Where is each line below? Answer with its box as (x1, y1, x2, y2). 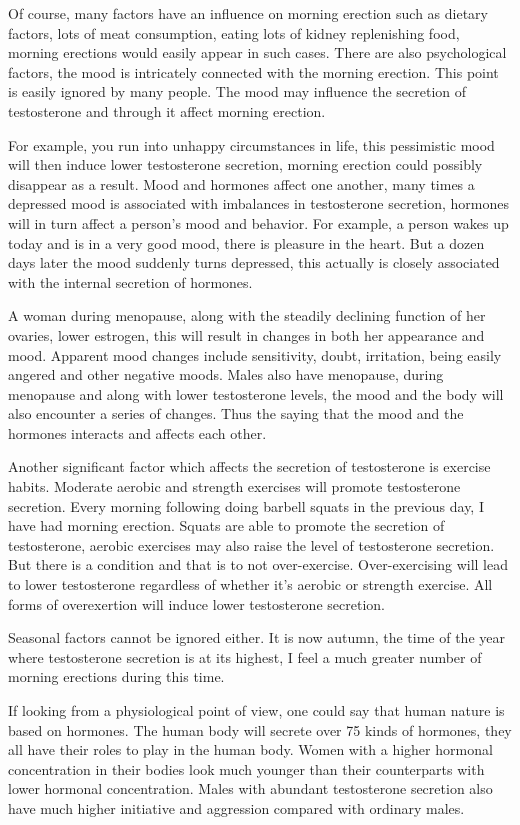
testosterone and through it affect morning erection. (8, 100, 326, 121)
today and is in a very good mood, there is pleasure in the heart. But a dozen (8, 232, 485, 253)
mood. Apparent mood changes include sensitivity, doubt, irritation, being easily (8, 344, 502, 365)
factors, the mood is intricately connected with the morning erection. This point (8, 61, 499, 82)
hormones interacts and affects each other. (8, 422, 267, 443)
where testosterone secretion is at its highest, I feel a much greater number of (8, 646, 482, 667)
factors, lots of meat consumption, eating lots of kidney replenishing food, (8, 22, 460, 43)
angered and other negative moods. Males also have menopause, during (8, 364, 444, 385)
